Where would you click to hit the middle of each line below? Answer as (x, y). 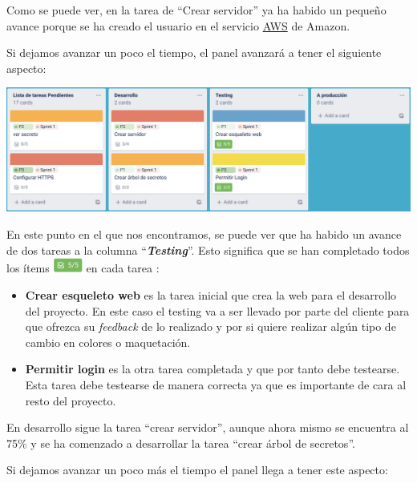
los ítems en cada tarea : (83, 268)
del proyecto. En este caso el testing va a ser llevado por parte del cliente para (217, 310)
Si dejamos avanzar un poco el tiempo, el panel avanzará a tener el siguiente (194, 52)
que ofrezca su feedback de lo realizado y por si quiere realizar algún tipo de (211, 326)
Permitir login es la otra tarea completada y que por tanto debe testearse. (213, 369)
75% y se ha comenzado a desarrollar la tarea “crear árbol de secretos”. (181, 443)
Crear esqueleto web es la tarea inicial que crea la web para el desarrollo (211, 294)
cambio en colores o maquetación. (108, 342)
